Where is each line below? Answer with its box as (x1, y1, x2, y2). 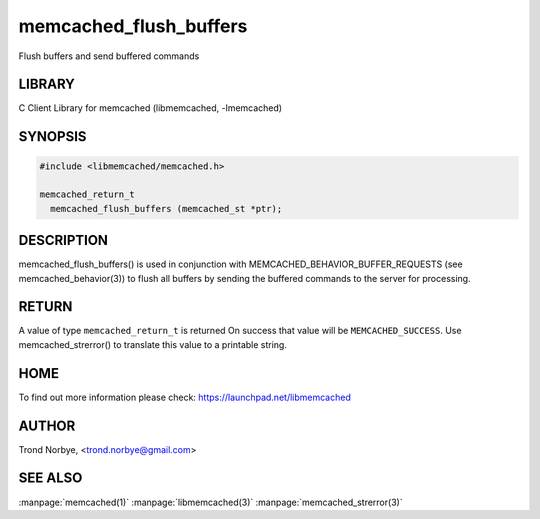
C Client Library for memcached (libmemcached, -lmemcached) (18, 102, 283, 114)
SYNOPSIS (18, 128, 87, 145)
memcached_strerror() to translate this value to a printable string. (18, 338, 287, 350)
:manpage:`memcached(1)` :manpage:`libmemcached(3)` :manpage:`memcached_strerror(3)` (18, 496, 404, 508)
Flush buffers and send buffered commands (18, 50, 200, 62)
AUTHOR (18, 417, 76, 434)
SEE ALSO (18, 470, 83, 487)
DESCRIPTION (18, 232, 109, 249)
